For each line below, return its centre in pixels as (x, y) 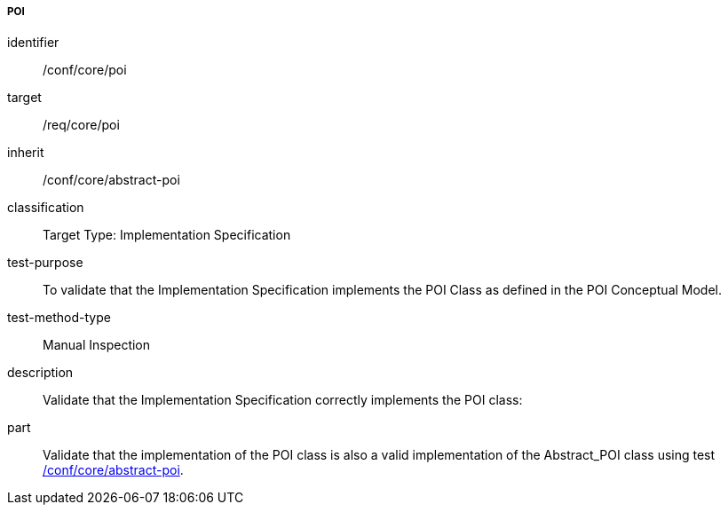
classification (46, 208)
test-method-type (59, 318)
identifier (33, 43)
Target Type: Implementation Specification (167, 235)
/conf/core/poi (85, 70)
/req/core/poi (81, 125)
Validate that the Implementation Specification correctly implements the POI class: (283, 400)
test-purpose (45, 263)
